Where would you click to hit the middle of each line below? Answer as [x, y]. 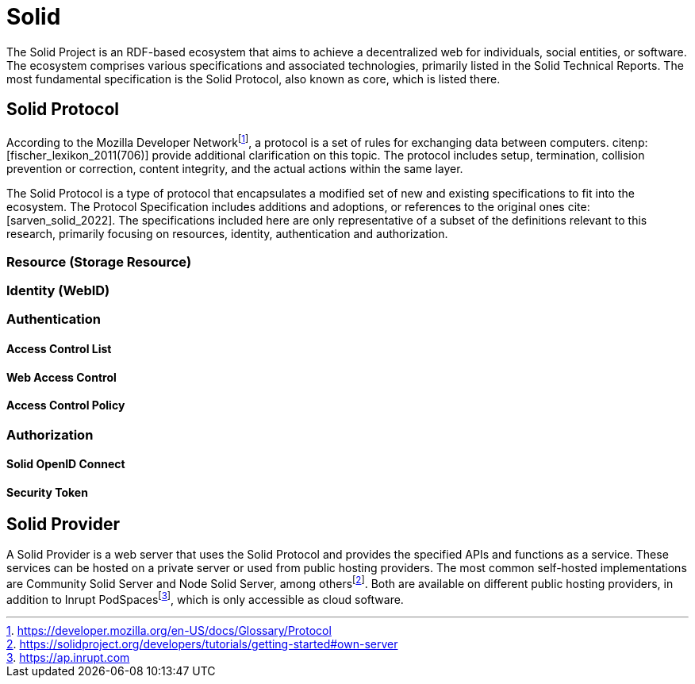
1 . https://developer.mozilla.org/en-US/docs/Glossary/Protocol [169, 631]
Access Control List [59, 348]
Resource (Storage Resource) [99, 261]
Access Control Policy [66, 405]
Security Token [47, 493]
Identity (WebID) [58, 290]
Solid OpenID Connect [66, 464]
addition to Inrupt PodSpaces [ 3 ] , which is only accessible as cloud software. [205, 598]
